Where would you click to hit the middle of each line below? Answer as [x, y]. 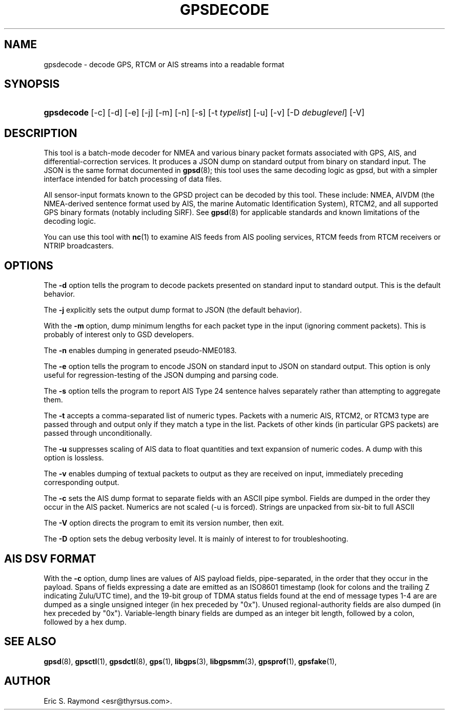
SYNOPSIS [32, 84]
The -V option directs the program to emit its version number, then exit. [164, 523]
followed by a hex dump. [85, 622]
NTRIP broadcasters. [79, 246]
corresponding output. [81, 483]
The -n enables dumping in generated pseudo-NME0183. [140, 351]
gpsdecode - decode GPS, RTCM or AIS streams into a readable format [164, 64]
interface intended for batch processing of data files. [133, 179]
